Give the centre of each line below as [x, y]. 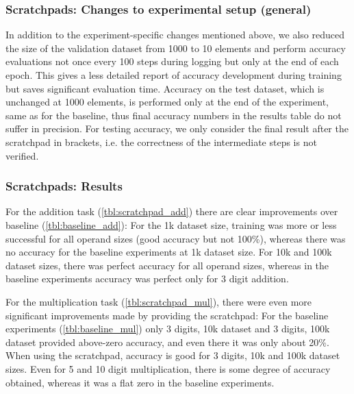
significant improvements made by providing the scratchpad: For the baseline [167, 315]
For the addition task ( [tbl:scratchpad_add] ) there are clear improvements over [172, 211]
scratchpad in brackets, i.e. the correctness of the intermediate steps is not [161, 141]
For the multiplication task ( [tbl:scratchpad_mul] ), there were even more [159, 301]
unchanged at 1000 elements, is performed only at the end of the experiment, [167, 102]
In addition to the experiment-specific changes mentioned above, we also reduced [175, 35]
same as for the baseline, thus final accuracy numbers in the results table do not [174, 115]
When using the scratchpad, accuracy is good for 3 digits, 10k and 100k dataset [173, 355]
